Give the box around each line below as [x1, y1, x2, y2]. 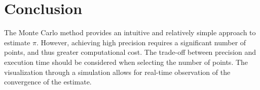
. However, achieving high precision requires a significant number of [36, 37, 246, 47]
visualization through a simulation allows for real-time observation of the [4, 66, 231, 77]
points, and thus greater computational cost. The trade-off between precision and [4, 47, 256, 57]
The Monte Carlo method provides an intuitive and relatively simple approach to [4, 27, 256, 38]
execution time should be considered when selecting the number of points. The [4, 56, 248, 67]
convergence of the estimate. [4, 76, 92, 87]
